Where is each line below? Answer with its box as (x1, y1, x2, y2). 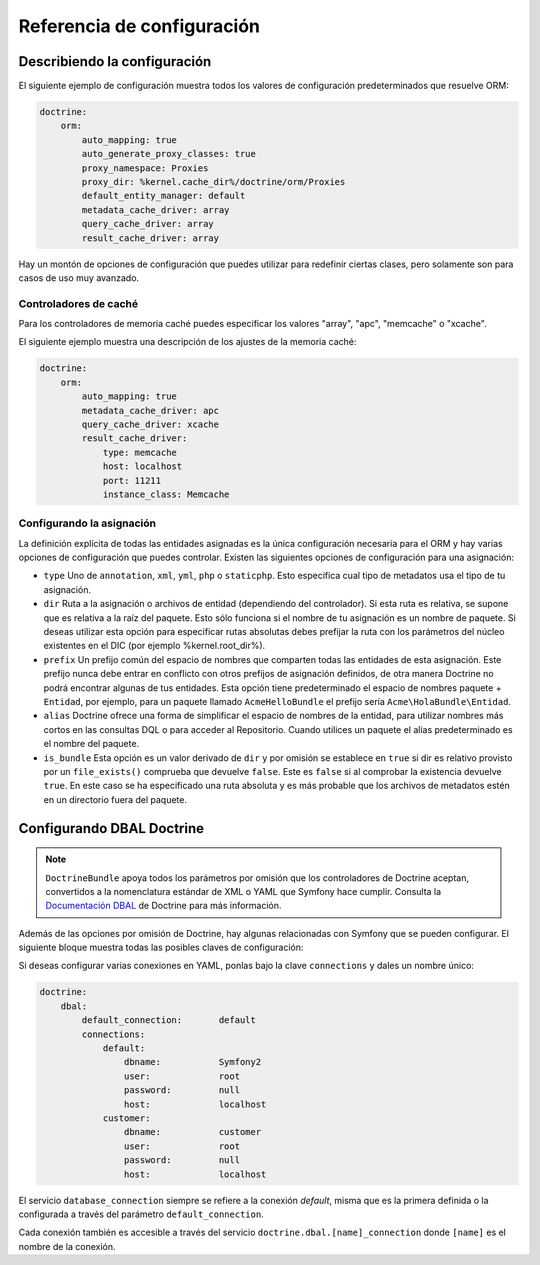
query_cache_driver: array (81, 218, 214, 230)
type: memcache (102, 446, 177, 458)
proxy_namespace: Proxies (81, 162, 209, 174)
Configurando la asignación (18, 516, 157, 530)
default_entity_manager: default (81, 190, 246, 202)
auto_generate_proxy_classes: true (81, 148, 257, 160)
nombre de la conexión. (18, 1240, 116, 1252)
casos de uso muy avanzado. (18, 271, 140, 284)
